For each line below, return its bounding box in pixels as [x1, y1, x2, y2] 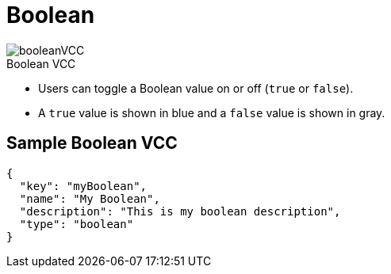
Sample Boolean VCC [6, 133, 178, 154]
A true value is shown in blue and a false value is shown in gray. [38, 105, 385, 120]
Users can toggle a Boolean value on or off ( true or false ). [38, 81, 354, 95]
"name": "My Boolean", [19, 192, 160, 205]
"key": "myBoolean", [19, 179, 148, 192]
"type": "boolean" [19, 217, 134, 230]
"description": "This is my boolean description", [19, 204, 341, 218]
